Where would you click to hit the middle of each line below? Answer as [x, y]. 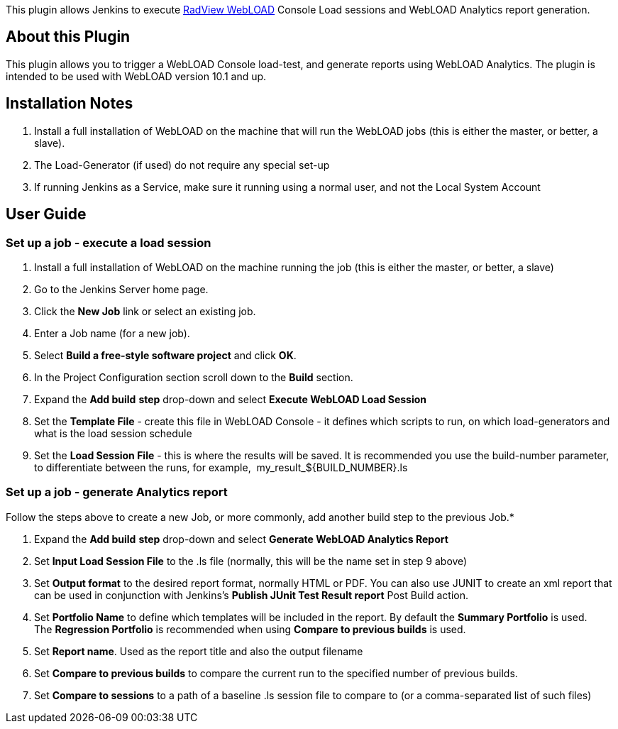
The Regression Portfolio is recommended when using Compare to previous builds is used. [250, 629]
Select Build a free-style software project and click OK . [165, 355]
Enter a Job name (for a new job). [112, 333]
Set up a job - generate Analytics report [117, 492]
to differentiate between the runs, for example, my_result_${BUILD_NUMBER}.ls [221, 467]
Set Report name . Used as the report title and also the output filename [199, 651]
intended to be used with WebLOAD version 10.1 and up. [136, 76]
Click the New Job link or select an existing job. [145, 311]
